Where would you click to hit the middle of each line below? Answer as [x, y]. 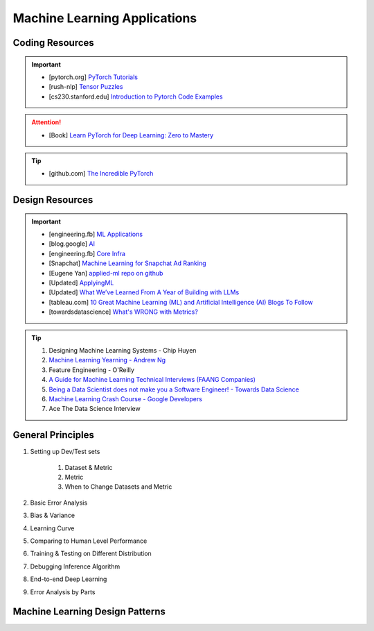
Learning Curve [52, 528]
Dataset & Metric [89, 467]
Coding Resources [54, 43]
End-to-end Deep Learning [69, 579]
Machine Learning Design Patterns [89, 612]
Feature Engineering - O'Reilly [92, 370]
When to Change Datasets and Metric [118, 487]
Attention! [46, 122]
